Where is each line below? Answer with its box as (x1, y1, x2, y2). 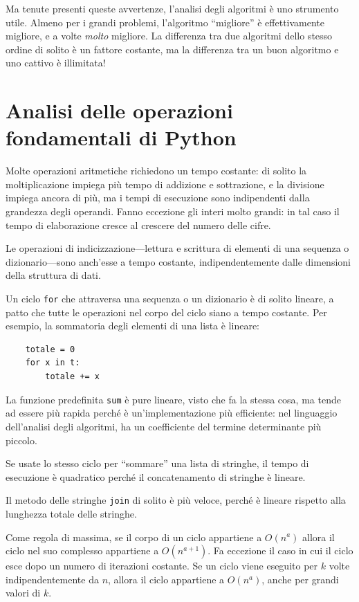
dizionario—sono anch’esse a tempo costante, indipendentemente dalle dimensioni (6, 254, 351, 268)
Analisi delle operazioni (6, 96, 233, 125)
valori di (6, 585, 41, 600)
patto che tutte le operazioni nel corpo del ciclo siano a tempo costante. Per (6, 304, 327, 319)
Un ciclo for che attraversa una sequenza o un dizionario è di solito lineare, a (6, 291, 334, 306)
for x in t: (25, 358, 80, 368)
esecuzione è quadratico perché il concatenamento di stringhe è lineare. (6, 469, 306, 484)
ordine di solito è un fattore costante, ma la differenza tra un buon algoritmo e (6, 42, 339, 56)
